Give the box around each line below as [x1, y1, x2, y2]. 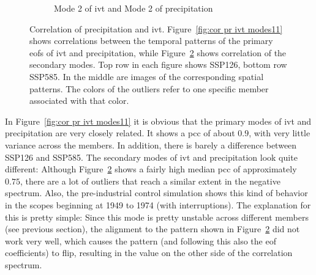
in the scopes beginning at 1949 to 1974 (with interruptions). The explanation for [5, 198, 311, 211]
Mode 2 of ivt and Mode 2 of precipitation [54, 2, 213, 14]
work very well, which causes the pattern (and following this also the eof [5, 234, 276, 247]
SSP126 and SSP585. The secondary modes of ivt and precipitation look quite [5, 150, 298, 163]
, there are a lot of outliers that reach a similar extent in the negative [20, 174, 280, 187]
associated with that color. [29, 94, 129, 107]
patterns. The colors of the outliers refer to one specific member [29, 82, 269, 95]
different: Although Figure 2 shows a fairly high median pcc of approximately [5, 163, 297, 175]
